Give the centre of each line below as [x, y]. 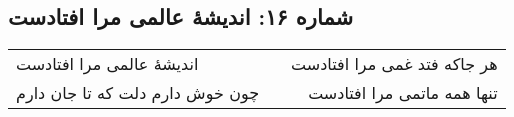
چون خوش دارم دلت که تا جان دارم [138, 93]
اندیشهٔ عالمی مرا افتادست [107, 64]
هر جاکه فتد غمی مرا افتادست [394, 64]
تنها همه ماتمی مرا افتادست [403, 93]
